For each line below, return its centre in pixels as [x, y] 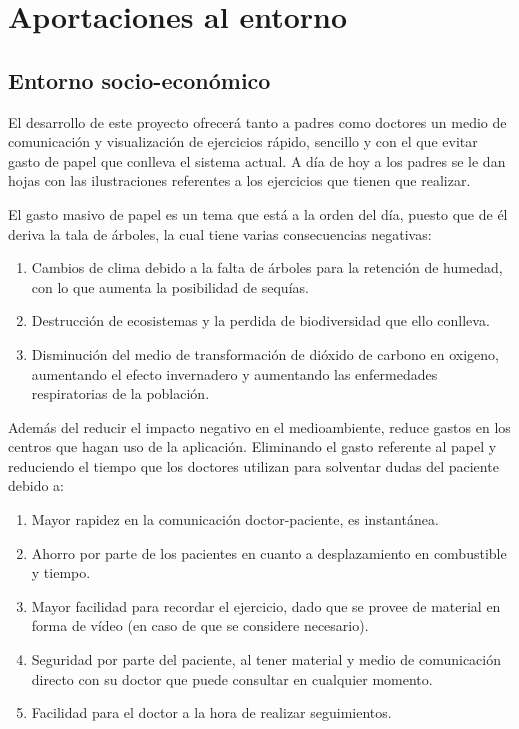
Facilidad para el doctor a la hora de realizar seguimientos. [211, 712]
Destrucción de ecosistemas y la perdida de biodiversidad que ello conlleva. [260, 320]
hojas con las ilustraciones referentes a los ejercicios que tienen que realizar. [239, 180]
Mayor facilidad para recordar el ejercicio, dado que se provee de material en [266, 605]
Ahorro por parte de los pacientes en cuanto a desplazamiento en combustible [269, 552]
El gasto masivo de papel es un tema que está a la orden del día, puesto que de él [258, 213]
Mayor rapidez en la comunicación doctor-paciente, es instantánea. [235, 519]
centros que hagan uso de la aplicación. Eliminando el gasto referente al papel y [252, 446]
